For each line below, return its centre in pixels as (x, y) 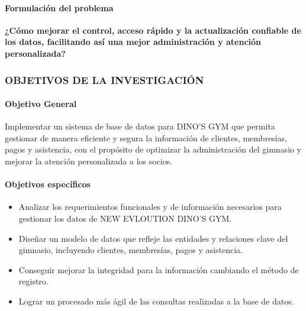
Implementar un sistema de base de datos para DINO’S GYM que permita (140, 126)
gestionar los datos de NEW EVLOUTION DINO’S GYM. (125, 218)
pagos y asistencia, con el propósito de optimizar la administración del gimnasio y (153, 149)
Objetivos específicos (48, 184)
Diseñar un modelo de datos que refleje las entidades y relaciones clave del (153, 238)
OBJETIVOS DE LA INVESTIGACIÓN (104, 80)
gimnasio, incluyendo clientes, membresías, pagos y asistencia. (131, 250)
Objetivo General (41, 104)
